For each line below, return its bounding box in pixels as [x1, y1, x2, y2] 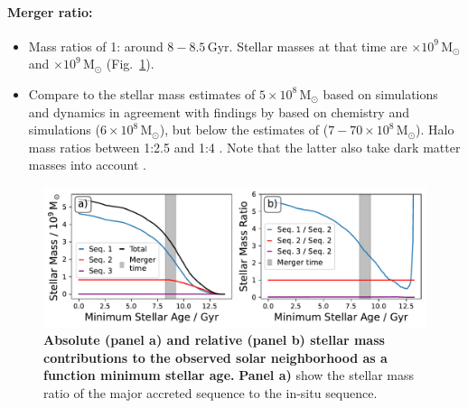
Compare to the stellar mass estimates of [28, 84, 256, 103]
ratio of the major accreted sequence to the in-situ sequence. [43, 384, 378, 403]
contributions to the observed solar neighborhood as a [43, 348, 388, 366]
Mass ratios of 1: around [28, 36, 164, 55]
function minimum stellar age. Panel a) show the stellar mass [43, 366, 415, 385]
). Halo [416, 120, 454, 139]
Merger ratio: [7, 2, 93, 21]
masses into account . [28, 155, 146, 174]
